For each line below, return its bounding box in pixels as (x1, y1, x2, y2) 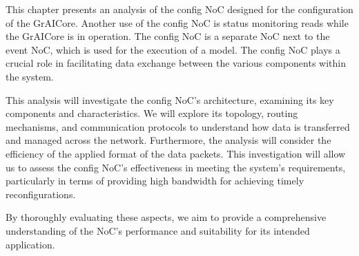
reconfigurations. (6, 186, 76, 201)
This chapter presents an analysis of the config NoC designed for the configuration (6, 2, 353, 16)
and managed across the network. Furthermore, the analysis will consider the (6, 133, 331, 147)
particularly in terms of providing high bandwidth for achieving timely (6, 173, 304, 188)
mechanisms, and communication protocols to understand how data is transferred (6, 119, 350, 134)
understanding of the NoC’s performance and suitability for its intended (6, 223, 310, 237)
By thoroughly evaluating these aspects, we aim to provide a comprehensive (6, 210, 327, 224)
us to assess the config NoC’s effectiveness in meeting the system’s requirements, (6, 160, 346, 174)
